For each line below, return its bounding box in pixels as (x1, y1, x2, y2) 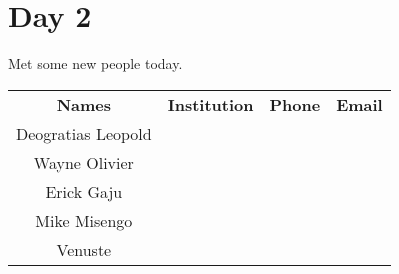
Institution (167, 92, 254, 116)
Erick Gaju (45, 179, 123, 203)
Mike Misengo (35, 208, 133, 232)
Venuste (56, 237, 112, 261)
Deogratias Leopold (16, 121, 152, 145)
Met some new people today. (8, 53, 183, 74)
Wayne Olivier (33, 150, 134, 174)
